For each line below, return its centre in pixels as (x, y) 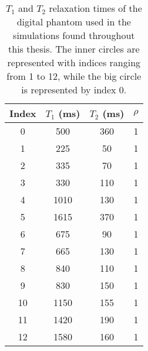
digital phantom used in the (74, 22)
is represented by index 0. (74, 90)
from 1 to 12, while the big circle (74, 76)
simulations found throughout (74, 35)
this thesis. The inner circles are (74, 49)
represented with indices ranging (74, 62)
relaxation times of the (95, 8)
